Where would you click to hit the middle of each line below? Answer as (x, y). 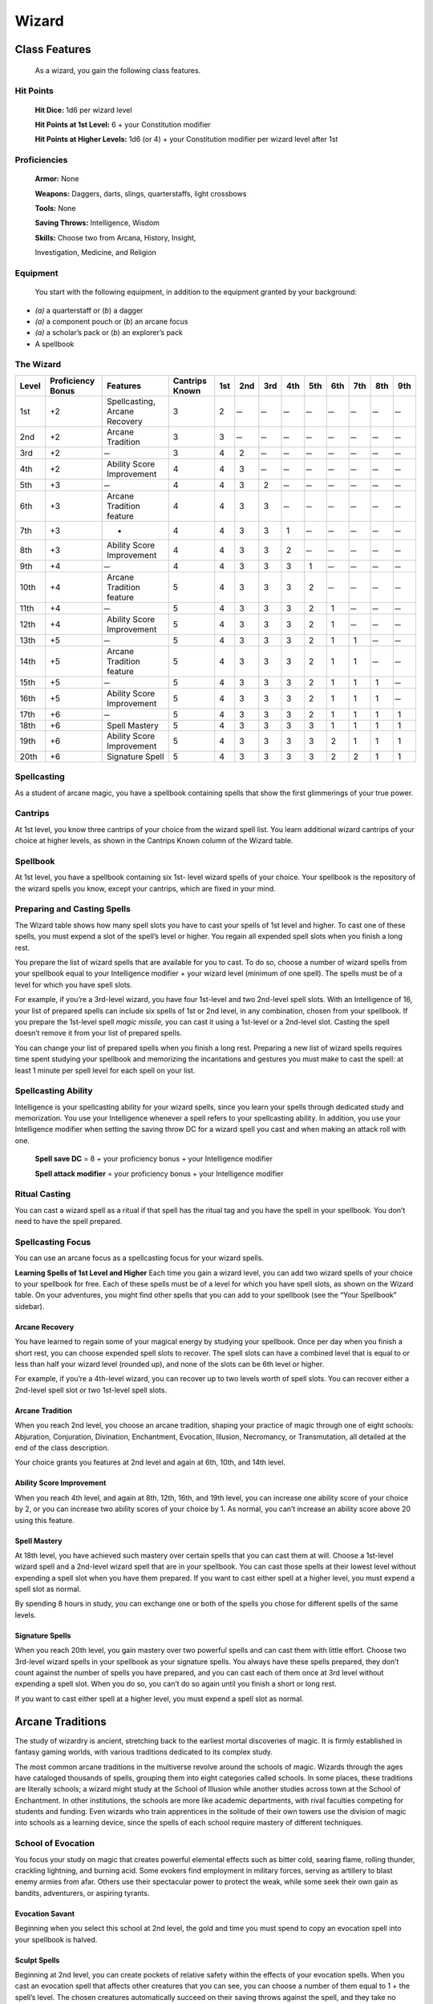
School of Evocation (55, 1844)
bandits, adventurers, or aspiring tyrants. (82, 1893)
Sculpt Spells (37, 1960)
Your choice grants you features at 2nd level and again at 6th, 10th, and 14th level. (150, 1462)
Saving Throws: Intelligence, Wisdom (97, 223)
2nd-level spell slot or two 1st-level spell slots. (91, 1390)
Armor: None (57, 179)
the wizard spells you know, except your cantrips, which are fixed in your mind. (145, 888)
